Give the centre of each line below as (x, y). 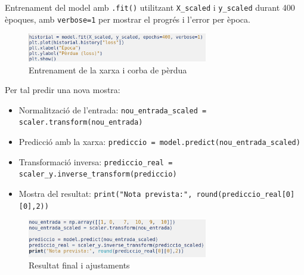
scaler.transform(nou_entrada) (81, 123)
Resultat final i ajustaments (79, 265)
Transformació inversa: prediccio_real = (96, 161)
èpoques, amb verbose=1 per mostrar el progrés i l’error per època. (128, 19)
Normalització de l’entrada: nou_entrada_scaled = (113, 109)
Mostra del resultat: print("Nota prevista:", (106, 194)
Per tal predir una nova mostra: (63, 90)
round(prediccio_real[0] (246, 195)
